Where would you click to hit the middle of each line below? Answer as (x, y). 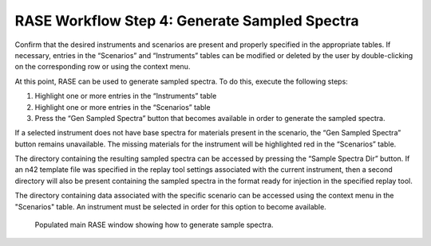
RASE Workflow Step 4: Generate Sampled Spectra (187, 21)
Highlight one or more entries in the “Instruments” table (126, 96)
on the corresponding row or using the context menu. (103, 67)
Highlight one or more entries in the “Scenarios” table (123, 107)
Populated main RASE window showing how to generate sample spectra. (154, 225)
